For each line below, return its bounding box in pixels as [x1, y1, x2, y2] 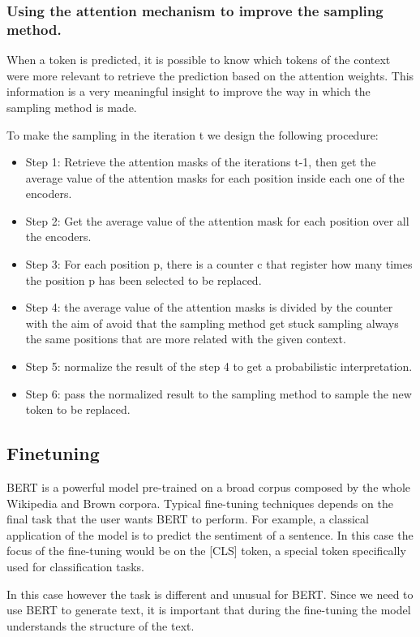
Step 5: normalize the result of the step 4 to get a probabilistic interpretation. [25, 358, 413, 375]
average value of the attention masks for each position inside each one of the [25, 169, 405, 186]
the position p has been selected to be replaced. [25, 271, 262, 288]
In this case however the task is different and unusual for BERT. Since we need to [6, 585, 414, 602]
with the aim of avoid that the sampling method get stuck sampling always [25, 314, 399, 331]
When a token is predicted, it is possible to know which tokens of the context [6, 51, 391, 68]
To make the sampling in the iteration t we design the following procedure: [6, 126, 379, 143]
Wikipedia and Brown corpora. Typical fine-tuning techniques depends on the [6, 494, 393, 511]
